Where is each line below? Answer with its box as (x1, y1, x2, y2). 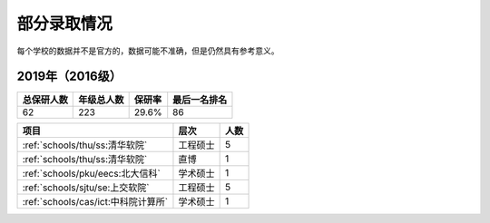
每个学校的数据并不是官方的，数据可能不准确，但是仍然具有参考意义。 (16, 45, 279, 56)
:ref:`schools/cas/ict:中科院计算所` (22, 196, 168, 208)
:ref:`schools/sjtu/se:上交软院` (22, 181, 150, 194)
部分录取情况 (16, 14, 113, 34)
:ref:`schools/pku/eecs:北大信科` (22, 168, 161, 180)
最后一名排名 (172, 93, 228, 106)
